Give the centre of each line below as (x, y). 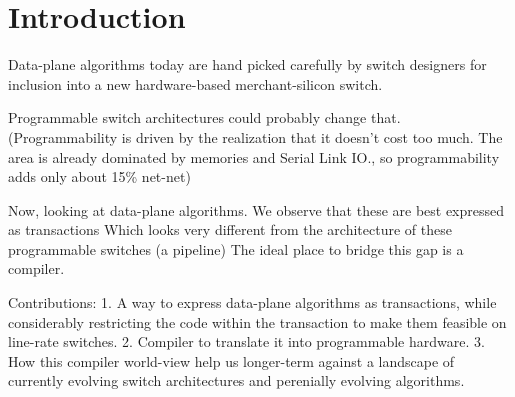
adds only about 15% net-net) (99, 176)
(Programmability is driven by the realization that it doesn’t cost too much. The (255, 136)
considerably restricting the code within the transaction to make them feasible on (257, 321)
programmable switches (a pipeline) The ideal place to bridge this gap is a (236, 248)
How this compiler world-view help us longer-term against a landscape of (231, 360)
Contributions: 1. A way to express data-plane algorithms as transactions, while (252, 302)
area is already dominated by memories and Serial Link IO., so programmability (254, 156)
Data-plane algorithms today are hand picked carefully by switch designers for (247, 64)
